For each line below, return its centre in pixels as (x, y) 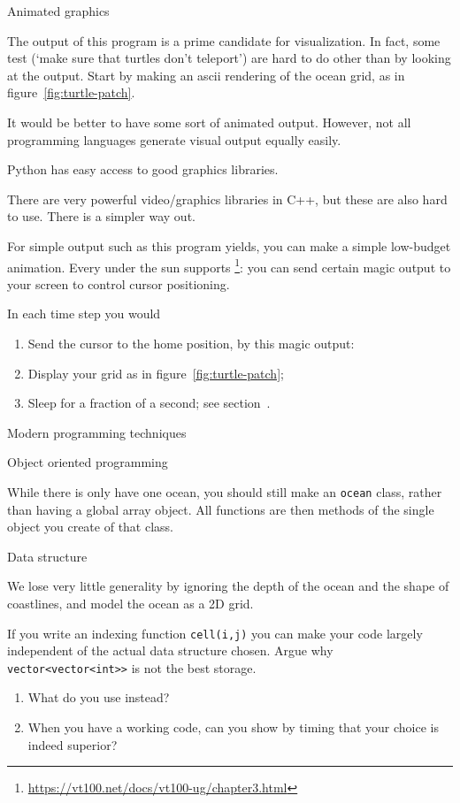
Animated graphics (58, 11)
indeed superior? (73, 744)
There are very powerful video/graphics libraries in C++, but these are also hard (227, 199)
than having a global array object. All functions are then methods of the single (221, 509)
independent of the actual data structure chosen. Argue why (170, 650)
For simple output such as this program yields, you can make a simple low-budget (229, 245)
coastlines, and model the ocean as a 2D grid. (130, 603)
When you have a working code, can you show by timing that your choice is (233, 727)
